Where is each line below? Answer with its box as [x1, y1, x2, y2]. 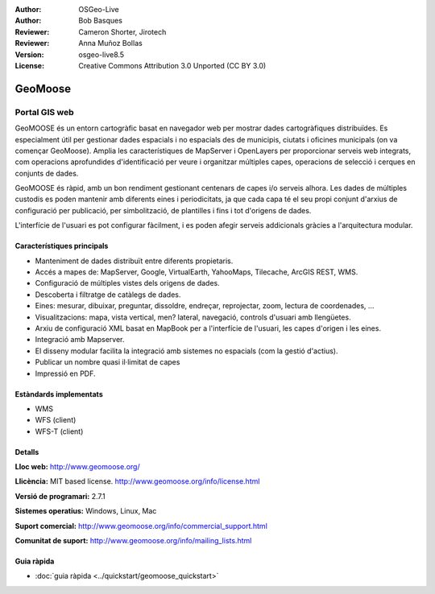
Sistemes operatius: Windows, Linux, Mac [14, 506, 157, 516]
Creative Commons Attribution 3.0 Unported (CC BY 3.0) [78, 60, 267, 70]
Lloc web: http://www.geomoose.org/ [14, 462, 140, 472]
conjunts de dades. [14, 168, 79, 178]
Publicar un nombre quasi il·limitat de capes [35, 357, 180, 367]
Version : [14, 49, 44, 60]
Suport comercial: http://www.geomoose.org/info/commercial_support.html [14, 521, 267, 530]
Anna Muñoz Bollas [78, 39, 143, 48]
